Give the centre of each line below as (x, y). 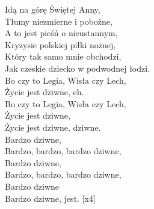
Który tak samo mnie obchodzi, (63, 56)
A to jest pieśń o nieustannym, (61, 33)
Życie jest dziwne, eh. (45, 92)
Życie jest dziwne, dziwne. (53, 127)
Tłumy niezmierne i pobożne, (59, 21)
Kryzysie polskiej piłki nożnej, (60, 44)
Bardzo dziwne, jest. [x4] (50, 198)
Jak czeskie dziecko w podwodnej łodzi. (78, 68)
